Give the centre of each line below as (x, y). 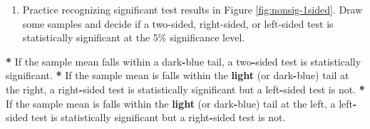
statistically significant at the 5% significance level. (134, 37)
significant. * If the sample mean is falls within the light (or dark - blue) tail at (178, 75)
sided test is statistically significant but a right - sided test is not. (146, 117)
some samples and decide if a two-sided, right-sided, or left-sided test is (178, 23)
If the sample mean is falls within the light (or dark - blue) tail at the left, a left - (181, 103)
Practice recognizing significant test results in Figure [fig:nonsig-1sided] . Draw (192, 9)
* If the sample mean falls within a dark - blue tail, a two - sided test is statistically (184, 61)
